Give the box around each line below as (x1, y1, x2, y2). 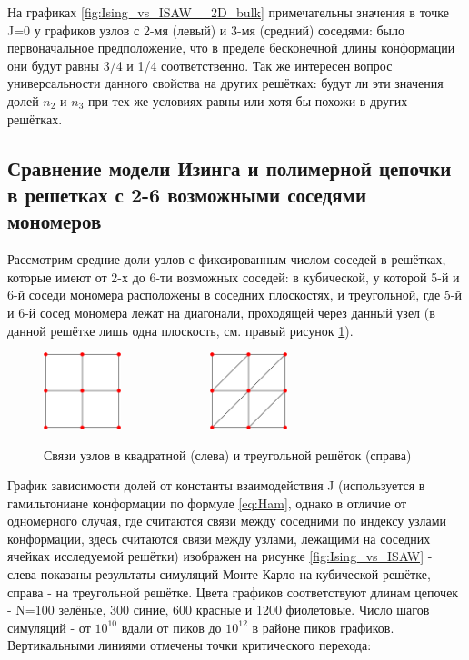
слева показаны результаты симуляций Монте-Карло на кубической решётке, (7, 565, 431, 584)
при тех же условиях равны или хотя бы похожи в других (87, 91, 408, 110)
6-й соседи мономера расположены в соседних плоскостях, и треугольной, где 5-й (7, 285, 463, 304)
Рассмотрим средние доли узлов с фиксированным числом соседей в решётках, (7, 250, 446, 269)
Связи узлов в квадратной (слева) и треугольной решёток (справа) (44, 445, 412, 464)
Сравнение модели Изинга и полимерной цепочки (7, 153, 452, 182)
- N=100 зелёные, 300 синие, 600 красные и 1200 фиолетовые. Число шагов (7, 600, 430, 619)
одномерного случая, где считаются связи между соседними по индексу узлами (7, 511, 447, 530)
